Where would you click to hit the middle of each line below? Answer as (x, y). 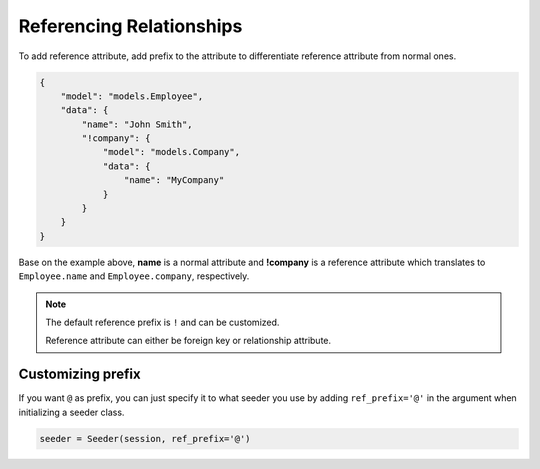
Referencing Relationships (130, 26)
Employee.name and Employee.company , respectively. (134, 276)
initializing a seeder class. (71, 412)
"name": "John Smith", (137, 124)
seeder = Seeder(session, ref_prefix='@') (145, 438)
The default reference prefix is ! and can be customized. (162, 322)
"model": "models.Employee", (132, 96)
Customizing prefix (79, 374)
